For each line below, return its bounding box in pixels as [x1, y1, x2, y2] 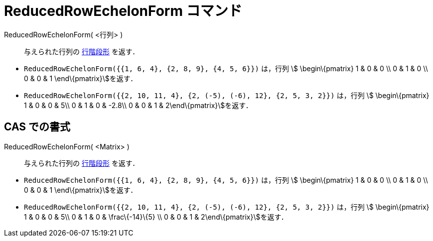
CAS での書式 [4, 120, 71, 133]
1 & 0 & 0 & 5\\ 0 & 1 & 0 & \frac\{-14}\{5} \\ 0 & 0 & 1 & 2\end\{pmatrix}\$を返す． [24, 212, 288, 221]
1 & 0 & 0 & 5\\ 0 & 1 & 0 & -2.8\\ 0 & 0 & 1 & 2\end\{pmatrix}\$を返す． [24, 101, 253, 110]
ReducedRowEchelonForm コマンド [4, 2, 242, 19]
